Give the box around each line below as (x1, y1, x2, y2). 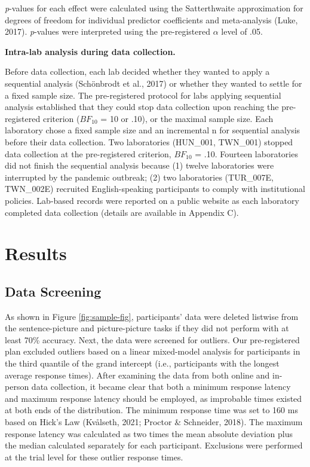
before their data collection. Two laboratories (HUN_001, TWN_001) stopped (5, 135, 293, 148)
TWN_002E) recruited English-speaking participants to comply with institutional (5, 182, 305, 195)
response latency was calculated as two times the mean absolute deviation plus (5, 427, 293, 439)
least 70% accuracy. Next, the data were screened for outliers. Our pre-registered (5, 333, 300, 346)
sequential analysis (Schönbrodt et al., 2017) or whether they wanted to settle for (5, 77, 302, 89)
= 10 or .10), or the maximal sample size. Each (100, 112, 274, 124)
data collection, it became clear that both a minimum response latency (31, 380, 291, 393)
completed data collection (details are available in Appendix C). (5, 206, 239, 218)
